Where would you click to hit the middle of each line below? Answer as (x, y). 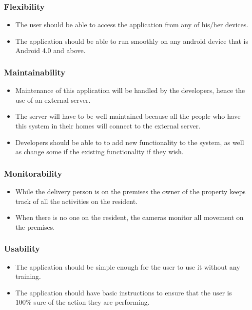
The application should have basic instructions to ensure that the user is (124, 292)
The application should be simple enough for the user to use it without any (128, 266)
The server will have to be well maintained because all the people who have (128, 116)
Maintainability (35, 72)
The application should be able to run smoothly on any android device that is (132, 41)
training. (28, 276)
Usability (22, 248)
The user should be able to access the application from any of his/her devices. (132, 25)
